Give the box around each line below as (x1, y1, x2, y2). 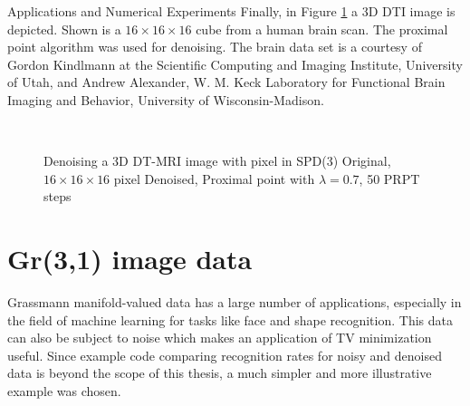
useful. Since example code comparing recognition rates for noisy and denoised (7, 345, 442, 364)
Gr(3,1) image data (7, 240, 253, 277)
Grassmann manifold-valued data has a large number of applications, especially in (7, 293, 462, 312)
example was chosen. (7, 382, 121, 401)
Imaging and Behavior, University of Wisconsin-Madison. (7, 90, 324, 109)
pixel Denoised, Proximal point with (113, 169, 315, 188)
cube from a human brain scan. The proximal (196, 19, 448, 38)
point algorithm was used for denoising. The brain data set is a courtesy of (7, 37, 422, 56)
